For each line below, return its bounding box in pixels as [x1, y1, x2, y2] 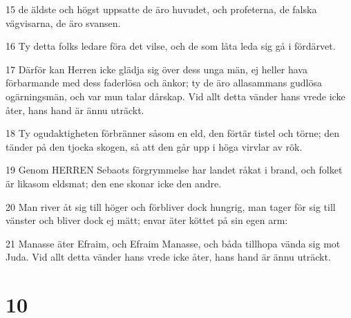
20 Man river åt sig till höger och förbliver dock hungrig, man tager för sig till [6, 199, 336, 214]
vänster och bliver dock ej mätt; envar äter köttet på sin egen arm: [6, 213, 288, 227]
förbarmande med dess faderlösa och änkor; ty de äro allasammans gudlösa [6, 75, 322, 90]
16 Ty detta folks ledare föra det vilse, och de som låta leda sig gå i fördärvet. [6, 39, 336, 53]
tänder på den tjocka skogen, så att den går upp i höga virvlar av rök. [6, 139, 303, 153]
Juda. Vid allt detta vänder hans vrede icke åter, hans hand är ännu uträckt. [6, 250, 331, 264]
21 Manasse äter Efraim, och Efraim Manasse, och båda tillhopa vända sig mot [6, 236, 341, 250]
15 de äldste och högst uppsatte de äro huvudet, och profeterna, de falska [6, 2, 317, 16]
